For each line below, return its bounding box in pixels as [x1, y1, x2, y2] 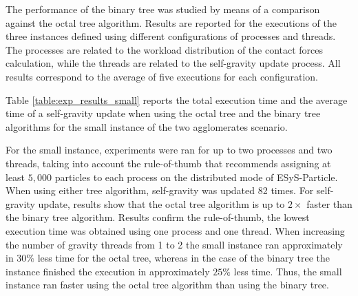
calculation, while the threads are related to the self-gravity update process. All [6, 56, 341, 70]
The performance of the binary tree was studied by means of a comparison [6, 2, 320, 16]
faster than [306, 196, 352, 211]
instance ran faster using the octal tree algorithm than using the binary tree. [6, 277, 329, 292]
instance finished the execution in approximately [6, 264, 210, 278]
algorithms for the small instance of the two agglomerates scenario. [6, 119, 288, 134]
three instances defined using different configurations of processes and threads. [6, 29, 336, 43]
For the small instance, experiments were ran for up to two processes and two [6, 142, 333, 157]
